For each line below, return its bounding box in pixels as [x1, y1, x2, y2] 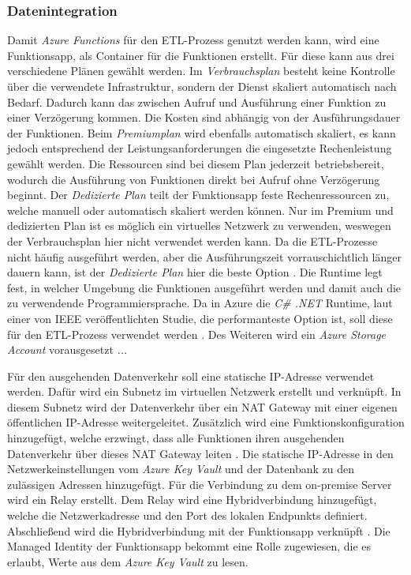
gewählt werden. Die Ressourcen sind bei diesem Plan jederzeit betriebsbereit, [7, 155, 384, 171]
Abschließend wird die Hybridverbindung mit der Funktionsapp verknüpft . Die [7, 522, 390, 539]
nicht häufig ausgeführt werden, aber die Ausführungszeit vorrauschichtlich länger [7, 248, 402, 265]
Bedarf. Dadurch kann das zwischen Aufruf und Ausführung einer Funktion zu [7, 93, 387, 110]
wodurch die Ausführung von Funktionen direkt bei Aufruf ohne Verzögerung [7, 171, 380, 187]
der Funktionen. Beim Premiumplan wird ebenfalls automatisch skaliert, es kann [7, 124, 396, 141]
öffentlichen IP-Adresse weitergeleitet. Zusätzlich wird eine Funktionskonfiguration [7, 414, 405, 430]
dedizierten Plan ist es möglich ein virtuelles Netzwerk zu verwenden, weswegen [7, 217, 391, 234]
